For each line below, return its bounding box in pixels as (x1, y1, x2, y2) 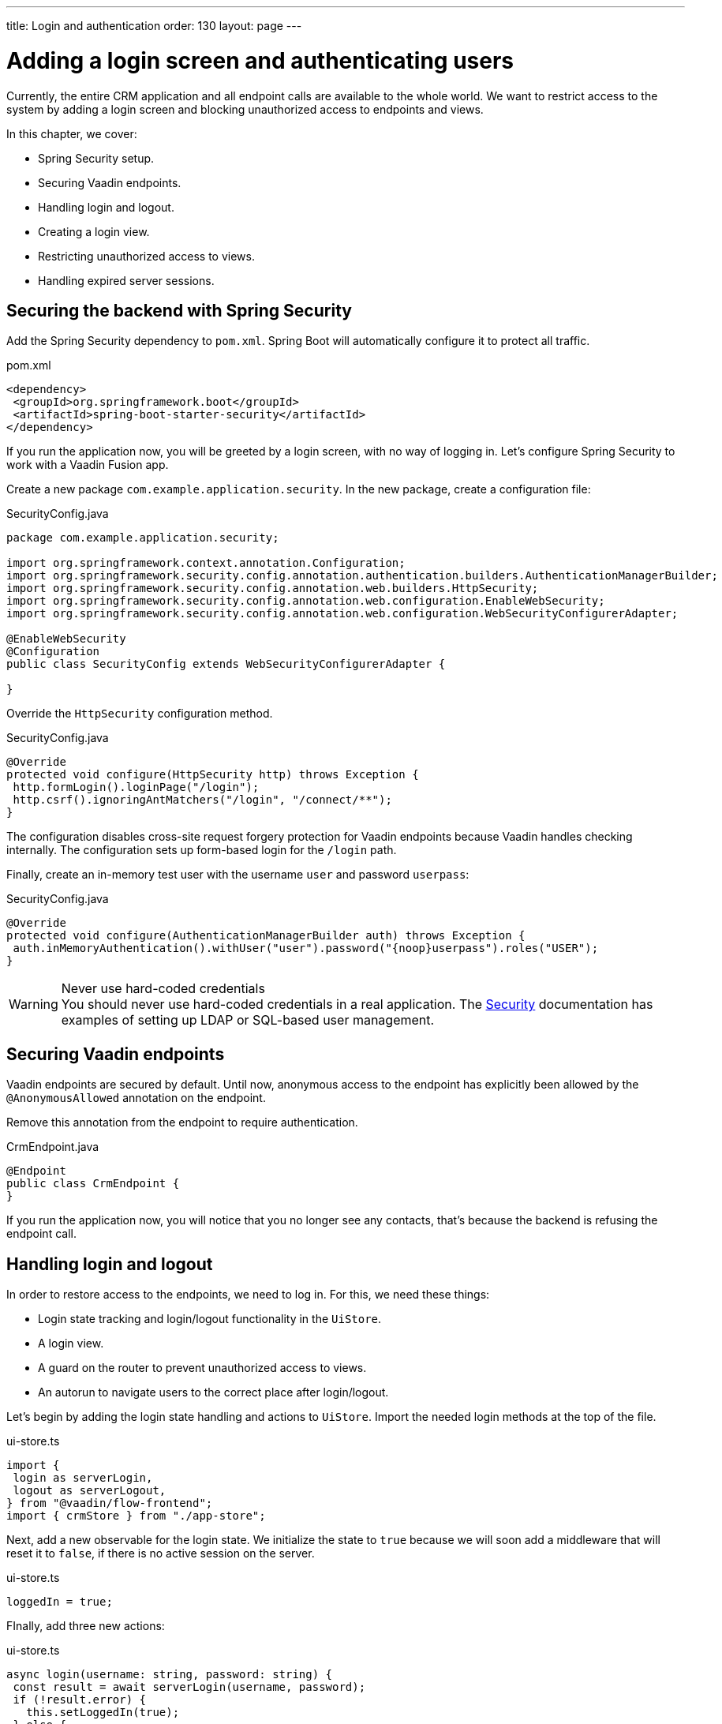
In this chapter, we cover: (6, 126, 137, 141)
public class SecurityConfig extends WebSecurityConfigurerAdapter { (6, 658, 446, 671)
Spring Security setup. (38, 151, 155, 165)
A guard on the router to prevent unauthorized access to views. (38, 1361, 367, 1375)
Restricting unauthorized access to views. (38, 249, 255, 263)
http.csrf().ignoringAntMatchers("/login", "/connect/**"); (13, 793, 392, 807)
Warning (9, 996, 58, 1013)
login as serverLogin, (13, 1471, 153, 1485)
